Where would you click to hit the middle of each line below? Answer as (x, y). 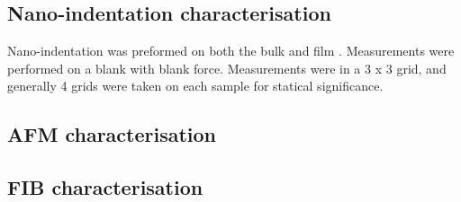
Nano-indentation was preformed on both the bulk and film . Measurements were (231, 51)
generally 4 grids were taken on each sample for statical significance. (195, 86)
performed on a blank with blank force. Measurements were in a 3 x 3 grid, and (227, 68)
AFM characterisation (112, 134)
